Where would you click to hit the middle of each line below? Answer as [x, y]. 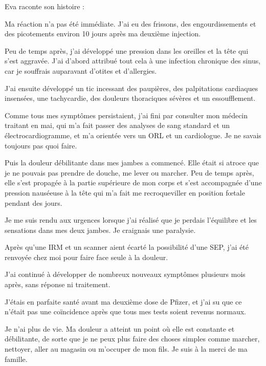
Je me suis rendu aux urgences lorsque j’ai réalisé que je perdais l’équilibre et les [131, 220]
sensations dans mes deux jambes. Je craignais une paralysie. [100, 230]
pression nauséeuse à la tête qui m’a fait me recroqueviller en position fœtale [125, 192]
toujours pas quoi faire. [41, 145]
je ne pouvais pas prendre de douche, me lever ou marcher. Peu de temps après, [129, 172]
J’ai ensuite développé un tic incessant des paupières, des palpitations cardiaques [131, 88]
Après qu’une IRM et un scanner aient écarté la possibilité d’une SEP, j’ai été [127, 247]
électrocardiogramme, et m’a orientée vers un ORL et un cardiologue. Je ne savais [133, 135]
